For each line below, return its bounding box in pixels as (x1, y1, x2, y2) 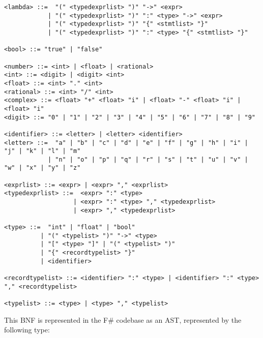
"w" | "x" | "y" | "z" (4, 164, 81, 172)
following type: (4, 324, 50, 335)
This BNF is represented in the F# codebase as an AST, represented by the (4, 314, 242, 325)
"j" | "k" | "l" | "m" (4, 147, 81, 155)
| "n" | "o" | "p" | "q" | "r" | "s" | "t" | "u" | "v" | (47, 156, 248, 163)
